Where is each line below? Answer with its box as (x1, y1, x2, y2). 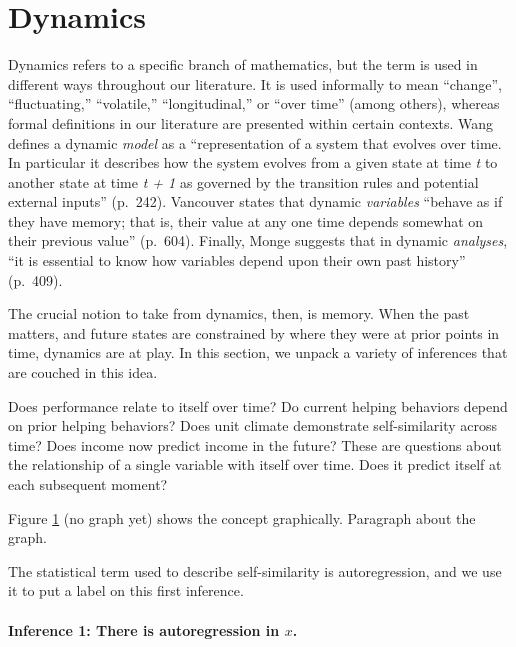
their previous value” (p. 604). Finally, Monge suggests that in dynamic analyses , (8, 230, 508, 251)
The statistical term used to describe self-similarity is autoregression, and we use (8, 560, 502, 581)
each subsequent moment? (8, 474, 168, 494)
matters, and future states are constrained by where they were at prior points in (8, 322, 500, 343)
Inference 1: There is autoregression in (8, 619, 280, 640)
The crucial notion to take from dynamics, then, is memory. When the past (8, 303, 470, 324)
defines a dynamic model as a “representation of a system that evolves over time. (8, 132, 502, 153)
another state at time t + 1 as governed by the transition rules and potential (8, 171, 479, 192)
